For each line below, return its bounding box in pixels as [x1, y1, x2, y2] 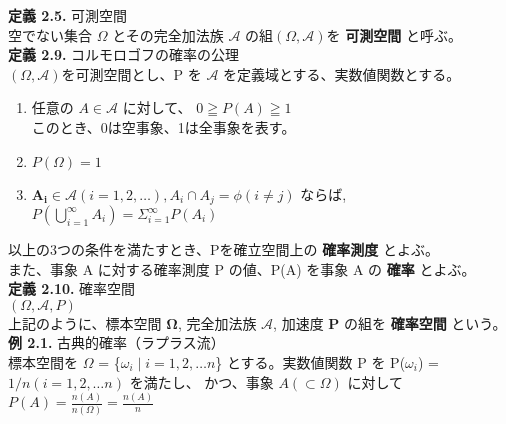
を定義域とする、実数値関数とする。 [223, 63, 461, 84]
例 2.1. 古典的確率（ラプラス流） [8, 332, 225, 353]
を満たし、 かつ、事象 [129, 371, 274, 392]
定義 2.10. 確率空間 [8, 278, 136, 299]
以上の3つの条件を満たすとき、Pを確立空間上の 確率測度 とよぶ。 [8, 239, 439, 260]
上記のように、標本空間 [8, 312, 162, 333]
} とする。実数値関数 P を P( [215, 351, 406, 372]
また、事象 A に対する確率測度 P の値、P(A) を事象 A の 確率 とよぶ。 [8, 258, 476, 279]
